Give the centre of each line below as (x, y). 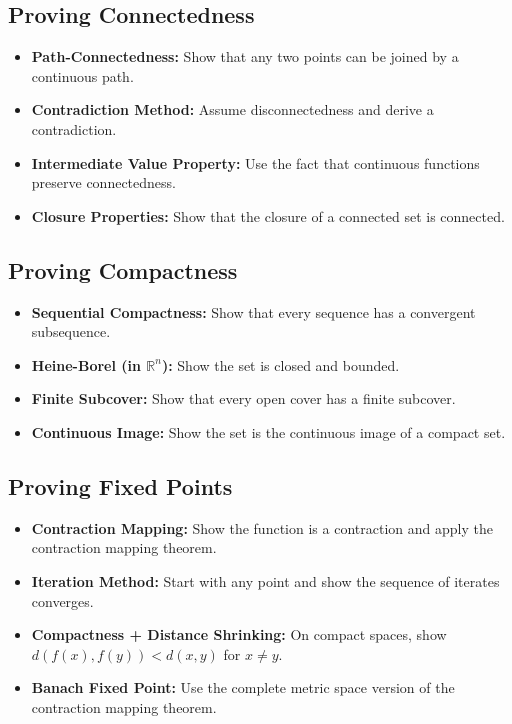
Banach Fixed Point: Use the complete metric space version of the (243, 687)
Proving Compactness (123, 269)
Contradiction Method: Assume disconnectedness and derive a (232, 109)
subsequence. (71, 331)
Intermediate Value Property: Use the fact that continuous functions (255, 162)
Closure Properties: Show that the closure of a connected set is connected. (268, 215)
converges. (62, 600)
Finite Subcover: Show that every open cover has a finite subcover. (243, 398)
